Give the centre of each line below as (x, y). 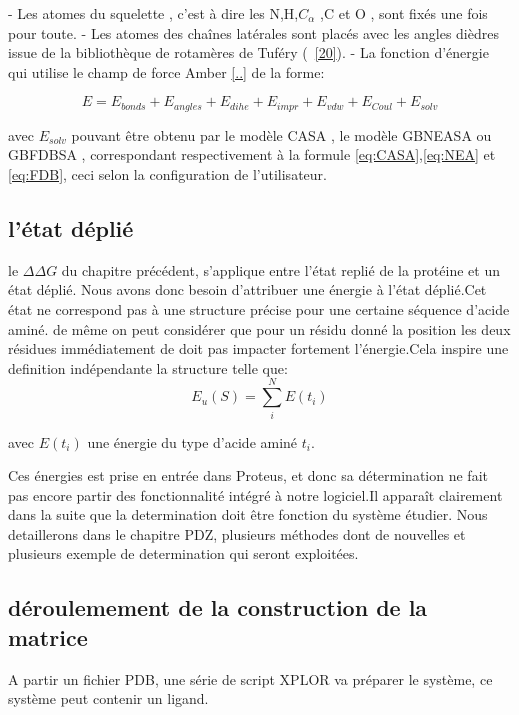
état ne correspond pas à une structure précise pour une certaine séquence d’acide (259, 309)
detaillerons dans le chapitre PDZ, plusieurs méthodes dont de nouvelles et (237, 533)
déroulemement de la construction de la (218, 607)
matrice (48, 636)
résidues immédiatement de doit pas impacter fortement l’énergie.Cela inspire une (258, 348)
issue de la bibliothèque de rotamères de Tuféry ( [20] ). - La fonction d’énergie (248, 52)
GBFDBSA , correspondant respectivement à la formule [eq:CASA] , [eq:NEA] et (252, 154)
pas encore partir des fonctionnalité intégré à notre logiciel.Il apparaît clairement (255, 494)
